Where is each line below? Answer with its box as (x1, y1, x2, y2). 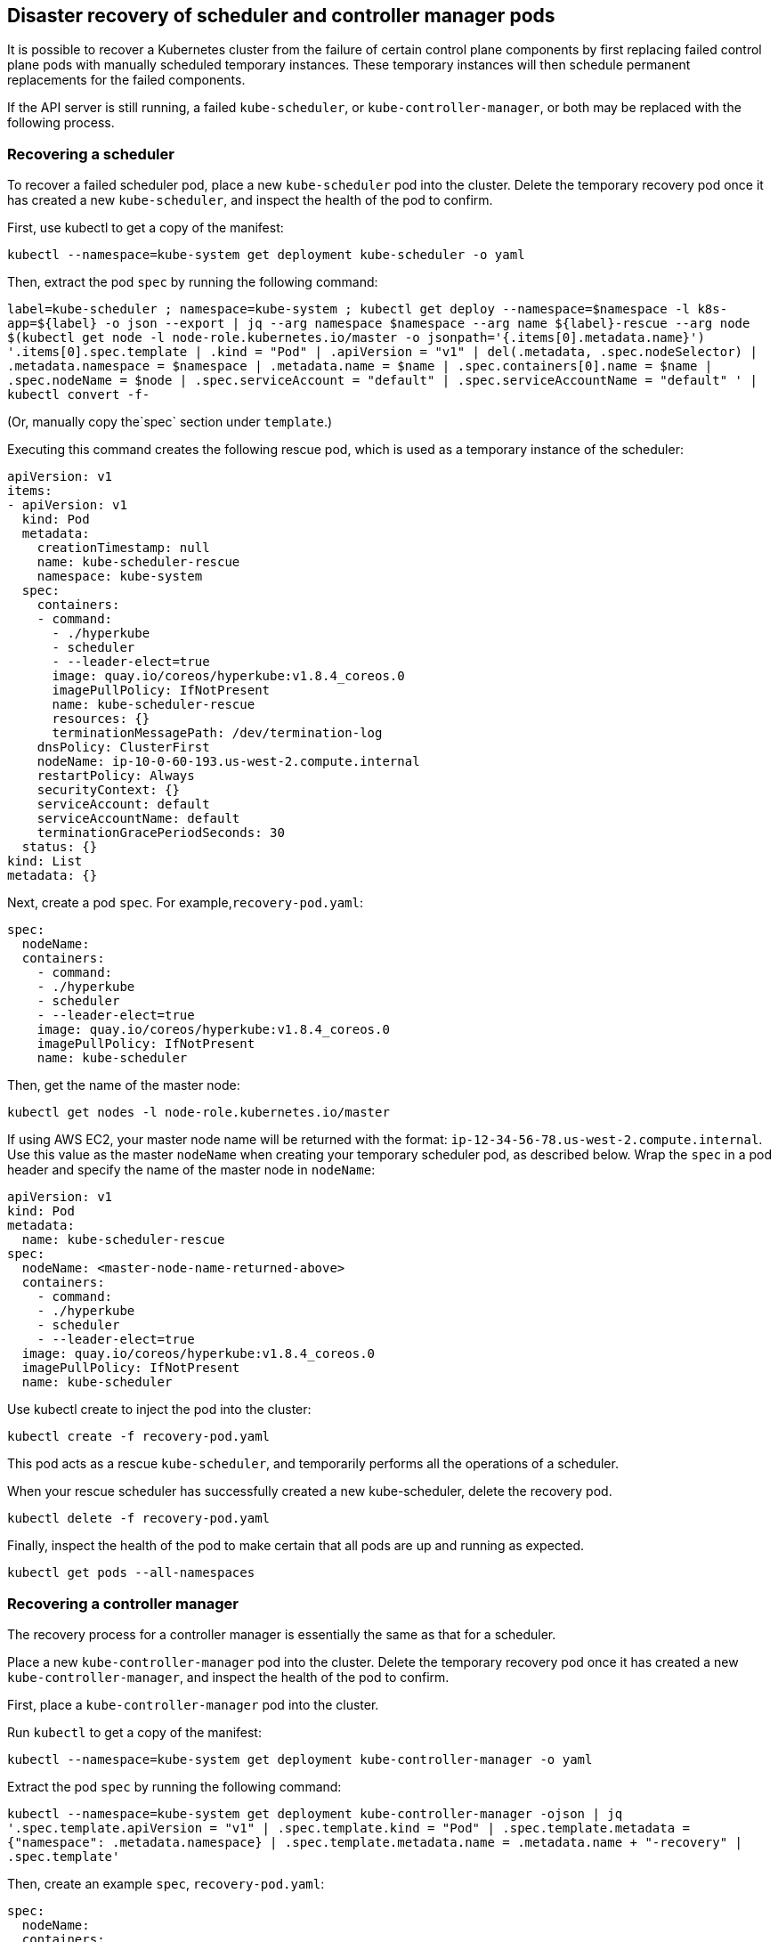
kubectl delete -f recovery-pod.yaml (7, 1511, 271, 1526)
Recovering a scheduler (7, 144, 174, 163)
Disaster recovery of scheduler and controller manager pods (7, 4, 555, 27)
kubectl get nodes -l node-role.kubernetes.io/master (7, 1105, 390, 1120)
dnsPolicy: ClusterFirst (36, 740, 210, 755)
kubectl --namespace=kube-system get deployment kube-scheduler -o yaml (7, 248, 525, 263)
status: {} (21, 840, 98, 855)
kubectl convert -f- (7, 387, 150, 402)
